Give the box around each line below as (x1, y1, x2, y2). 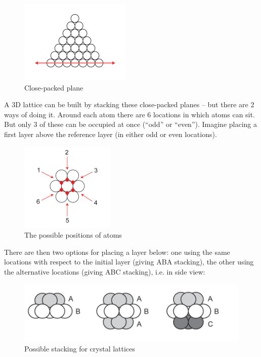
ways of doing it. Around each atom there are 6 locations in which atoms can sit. (4, 109, 255, 119)
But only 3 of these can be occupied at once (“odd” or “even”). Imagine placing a (4, 119, 257, 129)
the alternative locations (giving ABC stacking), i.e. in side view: (4, 266, 205, 277)
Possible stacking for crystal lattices (24, 343, 135, 353)
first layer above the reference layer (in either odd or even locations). (4, 128, 217, 139)
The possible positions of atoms (24, 230, 122, 240)
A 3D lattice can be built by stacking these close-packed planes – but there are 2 (4, 99, 254, 110)
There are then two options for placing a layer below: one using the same (4, 246, 230, 257)
